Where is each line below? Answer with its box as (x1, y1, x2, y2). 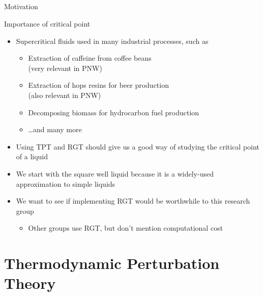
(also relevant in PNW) (28, 89, 101, 100)
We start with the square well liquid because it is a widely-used (16, 168, 214, 179)
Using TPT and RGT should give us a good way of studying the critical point (16, 141, 259, 152)
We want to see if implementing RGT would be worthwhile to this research (16, 195, 250, 206)
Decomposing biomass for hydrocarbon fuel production (28, 107, 199, 117)
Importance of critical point (4, 18, 91, 29)
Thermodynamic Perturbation (4, 253, 220, 274)
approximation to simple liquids (16, 178, 115, 189)
